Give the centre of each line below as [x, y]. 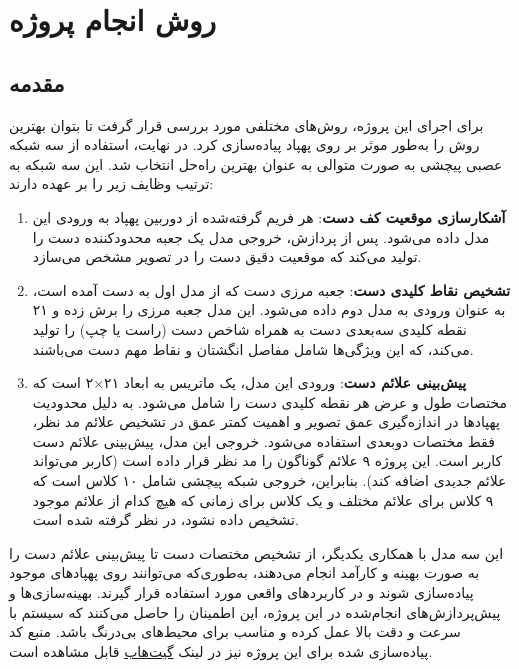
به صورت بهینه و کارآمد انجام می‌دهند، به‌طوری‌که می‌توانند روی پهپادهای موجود [244, 572]
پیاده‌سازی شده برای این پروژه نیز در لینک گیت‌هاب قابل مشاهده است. [221, 650]
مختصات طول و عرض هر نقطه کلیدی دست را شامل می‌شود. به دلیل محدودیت [269, 401]
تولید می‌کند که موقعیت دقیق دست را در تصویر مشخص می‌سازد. [227, 256]
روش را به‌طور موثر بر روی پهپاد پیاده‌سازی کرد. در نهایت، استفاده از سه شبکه [244, 144]
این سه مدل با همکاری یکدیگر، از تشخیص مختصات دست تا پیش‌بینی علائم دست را [256, 552]
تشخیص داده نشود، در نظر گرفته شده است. [165, 519]
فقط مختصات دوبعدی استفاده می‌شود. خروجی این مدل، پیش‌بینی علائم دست [263, 440]
